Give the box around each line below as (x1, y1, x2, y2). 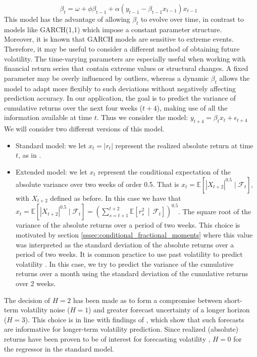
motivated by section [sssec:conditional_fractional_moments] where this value (15, 230, 253, 240)
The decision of (4, 295, 51, 305)
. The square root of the (178, 206, 251, 216)
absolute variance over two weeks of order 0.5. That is (15, 178, 179, 189)
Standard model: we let (15, 140, 87, 150)
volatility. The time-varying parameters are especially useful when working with (4, 53, 246, 63)
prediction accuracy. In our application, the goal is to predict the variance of (4, 93, 236, 103)
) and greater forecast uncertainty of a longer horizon (88, 304, 250, 315)
